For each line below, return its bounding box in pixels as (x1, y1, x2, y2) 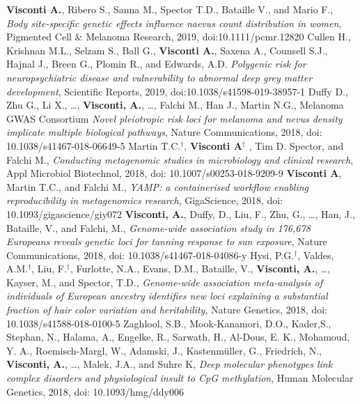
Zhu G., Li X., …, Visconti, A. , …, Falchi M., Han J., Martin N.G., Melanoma (6, 98, 344, 112)
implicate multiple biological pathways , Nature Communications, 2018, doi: (6, 125, 322, 139)
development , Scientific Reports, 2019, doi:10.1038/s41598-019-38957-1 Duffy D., (6, 84, 348, 98)
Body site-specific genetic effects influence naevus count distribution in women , (6, 15, 342, 30)
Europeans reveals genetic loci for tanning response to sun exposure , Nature (6, 234, 327, 249)
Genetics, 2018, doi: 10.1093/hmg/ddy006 (6, 384, 184, 398)
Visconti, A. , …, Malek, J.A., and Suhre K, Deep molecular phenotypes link (6, 357, 333, 371)
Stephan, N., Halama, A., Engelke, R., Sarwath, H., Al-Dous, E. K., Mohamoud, (6, 329, 350, 344)
